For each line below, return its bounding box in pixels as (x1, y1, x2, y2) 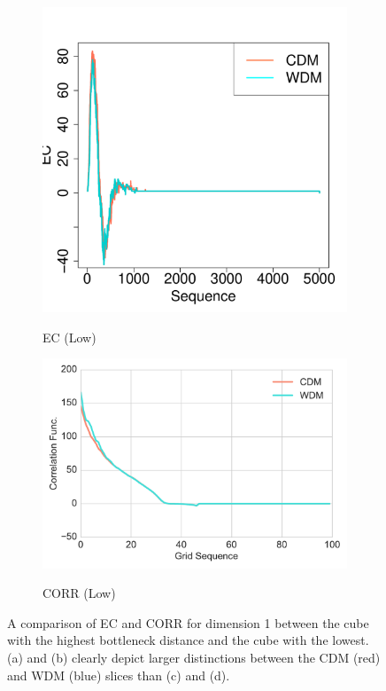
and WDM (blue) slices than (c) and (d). (7, 665, 230, 684)
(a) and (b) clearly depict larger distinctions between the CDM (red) (7, 648, 381, 667)
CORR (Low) (42, 584, 116, 602)
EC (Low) (42, 327, 96, 346)
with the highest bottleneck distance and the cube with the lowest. (7, 631, 369, 649)
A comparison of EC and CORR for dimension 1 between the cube (7, 613, 369, 632)
